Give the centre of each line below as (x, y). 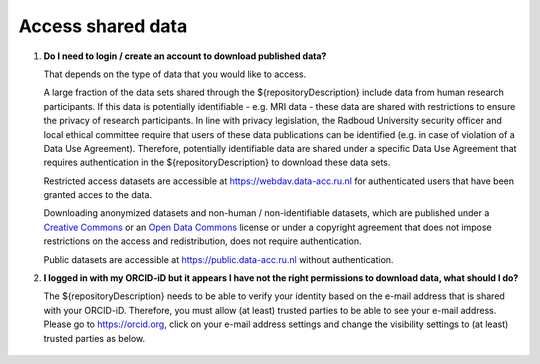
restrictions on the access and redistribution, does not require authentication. (202, 241)
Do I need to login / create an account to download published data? (185, 56)
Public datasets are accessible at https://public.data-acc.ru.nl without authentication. (218, 259)
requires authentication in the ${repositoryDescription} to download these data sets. (217, 162)
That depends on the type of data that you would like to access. (175, 74)
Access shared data (103, 26)
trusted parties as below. (94, 338)
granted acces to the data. (98, 195)
